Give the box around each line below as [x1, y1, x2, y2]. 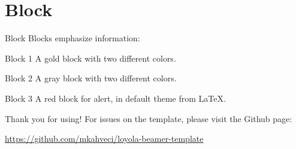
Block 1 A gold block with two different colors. [5, 51, 176, 64]
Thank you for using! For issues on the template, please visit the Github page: [5, 112, 292, 124]
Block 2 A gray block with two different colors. [5, 72, 177, 84]
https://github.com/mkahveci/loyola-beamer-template [5, 132, 204, 145]
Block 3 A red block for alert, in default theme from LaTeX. [5, 92, 226, 104]
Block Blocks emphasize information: [5, 32, 140, 44]
